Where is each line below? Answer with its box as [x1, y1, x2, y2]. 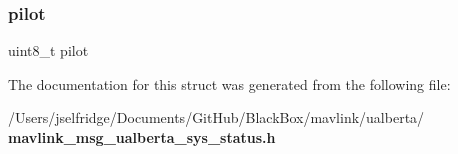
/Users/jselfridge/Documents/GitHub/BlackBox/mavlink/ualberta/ [8, 107, 425, 128]
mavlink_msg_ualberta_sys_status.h [8, 127, 276, 147]
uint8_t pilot [8, 40, 89, 61]
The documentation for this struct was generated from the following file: [8, 73, 451, 94]
